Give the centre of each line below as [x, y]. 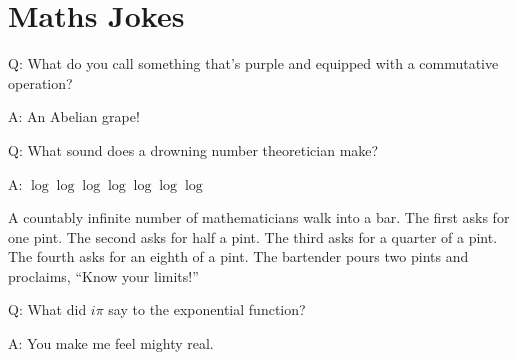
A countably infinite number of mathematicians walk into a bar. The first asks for [259, 217]
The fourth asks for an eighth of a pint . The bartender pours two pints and [238, 256]
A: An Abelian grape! [74, 116]
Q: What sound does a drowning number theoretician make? [193, 149]
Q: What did [47, 309]
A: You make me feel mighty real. [111, 343]
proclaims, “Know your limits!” [103, 275]
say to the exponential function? [207, 309]
